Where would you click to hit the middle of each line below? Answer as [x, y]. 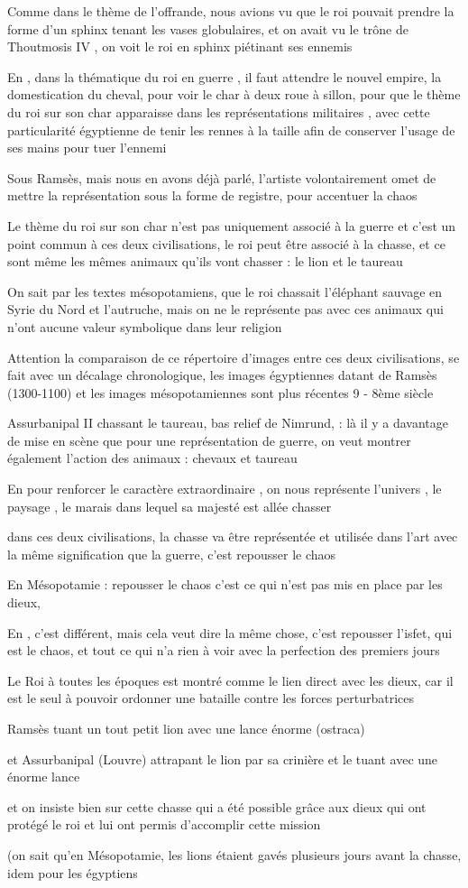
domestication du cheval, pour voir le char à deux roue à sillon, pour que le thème [234, 94]
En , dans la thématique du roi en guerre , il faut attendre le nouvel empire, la [225, 76]
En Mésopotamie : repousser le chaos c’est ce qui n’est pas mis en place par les [225, 584]
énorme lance [44, 777]
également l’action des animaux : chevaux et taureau [152, 458]
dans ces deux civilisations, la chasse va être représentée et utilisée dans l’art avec [233, 536]
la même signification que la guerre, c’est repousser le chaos [172, 554]
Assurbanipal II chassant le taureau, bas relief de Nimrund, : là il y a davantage [228, 423]
